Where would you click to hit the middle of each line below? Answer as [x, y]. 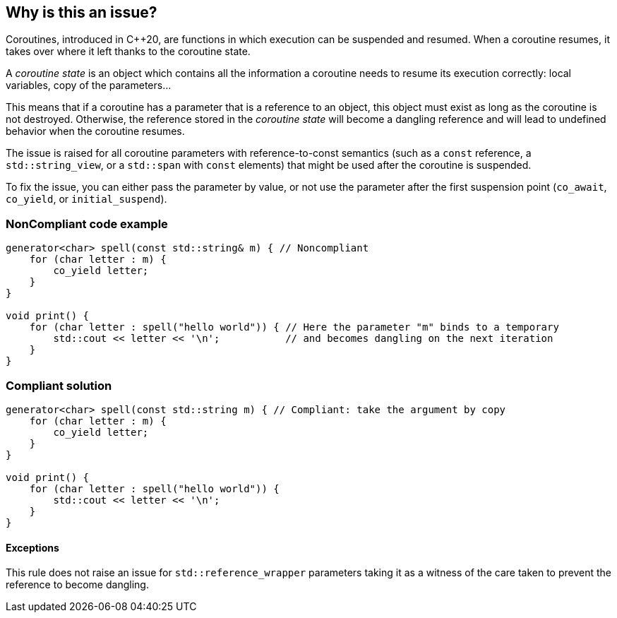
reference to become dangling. [77, 585]
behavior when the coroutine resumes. [95, 131]
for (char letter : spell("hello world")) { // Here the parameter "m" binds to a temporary [294, 327]
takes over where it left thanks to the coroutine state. [128, 52]
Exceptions [32, 547]
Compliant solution [59, 385]
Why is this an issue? [82, 12]
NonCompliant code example [87, 224]
